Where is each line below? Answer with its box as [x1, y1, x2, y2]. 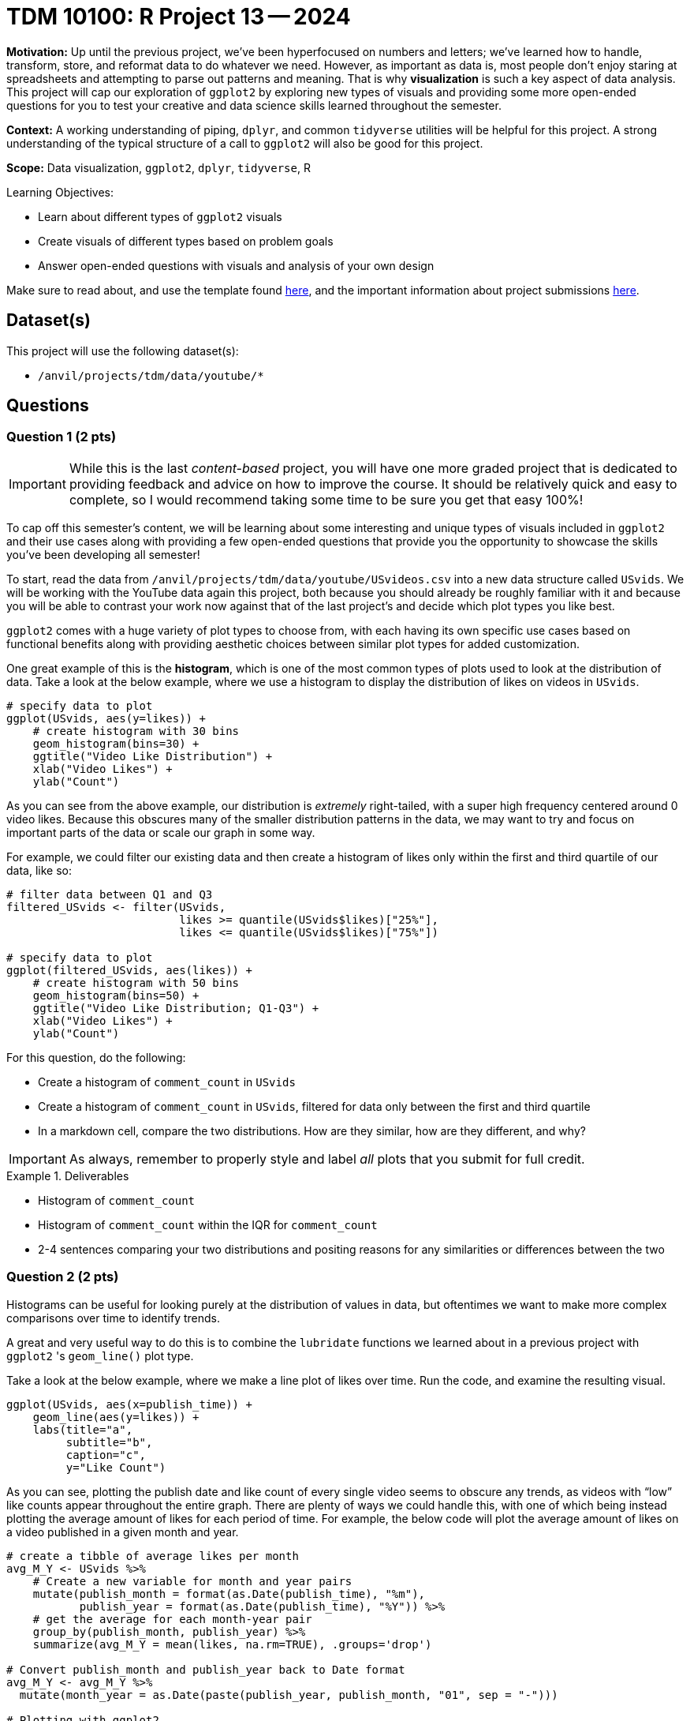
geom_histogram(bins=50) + [32, 988, 200, 1002]
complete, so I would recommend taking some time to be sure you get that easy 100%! [69, 491, 584, 508]
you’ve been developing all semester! [6, 547, 200, 561]
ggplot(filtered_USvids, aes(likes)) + [6, 963, 252, 977]
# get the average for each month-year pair [32, 1612, 312, 1625]
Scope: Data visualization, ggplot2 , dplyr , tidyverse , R [6, 160, 311, 174]
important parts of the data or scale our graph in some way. [6, 825, 315, 839]
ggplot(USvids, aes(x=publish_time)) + [6, 1397, 252, 1411]
